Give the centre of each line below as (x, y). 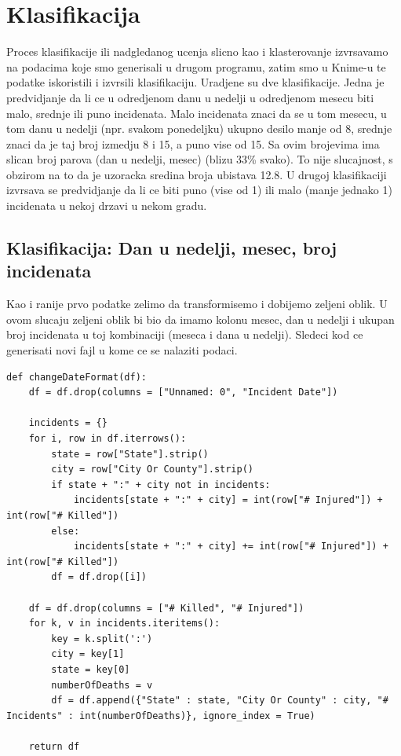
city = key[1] (88, 654)
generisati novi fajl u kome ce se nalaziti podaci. (122, 350)
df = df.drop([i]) (99, 577)
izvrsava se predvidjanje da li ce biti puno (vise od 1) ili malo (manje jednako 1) (199, 190)
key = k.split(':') (102, 639)
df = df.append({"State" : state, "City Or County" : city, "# (220, 701)
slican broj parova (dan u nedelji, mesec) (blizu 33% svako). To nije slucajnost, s (200, 159)
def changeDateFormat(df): (77, 377)
